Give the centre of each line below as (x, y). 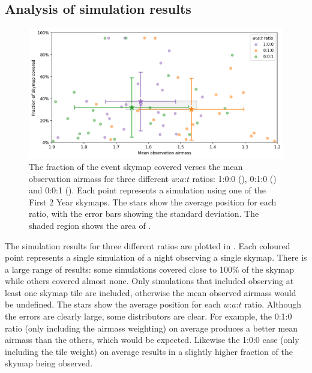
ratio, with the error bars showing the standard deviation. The (144, 214)
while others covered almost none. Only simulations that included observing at (149, 281)
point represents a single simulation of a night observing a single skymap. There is (156, 257)
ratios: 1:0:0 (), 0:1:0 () (234, 178)
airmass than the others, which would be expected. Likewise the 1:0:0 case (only (152, 340)
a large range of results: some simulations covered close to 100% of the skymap (150, 269)
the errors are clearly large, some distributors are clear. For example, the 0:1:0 (148, 316)
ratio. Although (273, 304)
